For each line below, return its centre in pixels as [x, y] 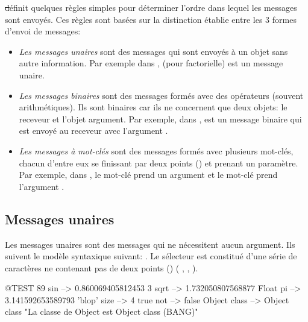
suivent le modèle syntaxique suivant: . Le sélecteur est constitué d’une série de [151, 256]
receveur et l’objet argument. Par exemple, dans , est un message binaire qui [160, 118]
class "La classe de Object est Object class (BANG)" [102, 311]
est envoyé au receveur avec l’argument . [93, 131]
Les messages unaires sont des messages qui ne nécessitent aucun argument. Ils [150, 244]
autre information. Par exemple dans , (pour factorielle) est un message [151, 63]
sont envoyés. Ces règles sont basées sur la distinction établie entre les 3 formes [151, 19]
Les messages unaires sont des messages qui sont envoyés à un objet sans [153, 51]
